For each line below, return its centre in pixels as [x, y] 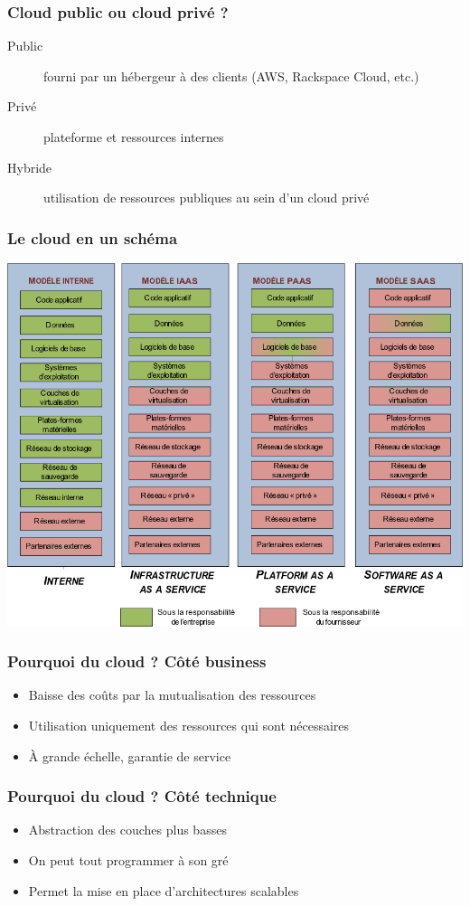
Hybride [30, 167]
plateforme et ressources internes [134, 137]
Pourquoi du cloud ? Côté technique [142, 796]
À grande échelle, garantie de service [130, 755]
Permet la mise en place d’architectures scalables [164, 890]
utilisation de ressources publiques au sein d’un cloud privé [207, 198]
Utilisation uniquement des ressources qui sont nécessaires [189, 726]
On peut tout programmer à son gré [128, 860]
